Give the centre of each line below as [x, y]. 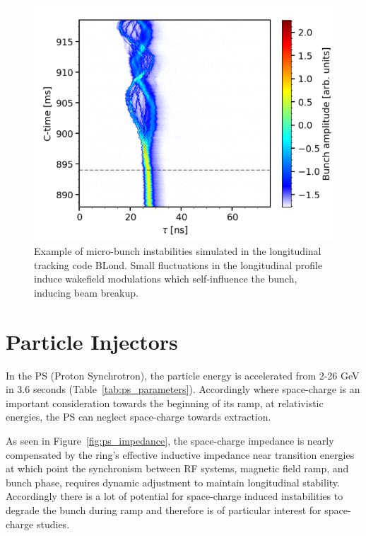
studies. [53, 524]
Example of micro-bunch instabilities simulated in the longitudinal [178, 251]
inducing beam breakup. [86, 292]
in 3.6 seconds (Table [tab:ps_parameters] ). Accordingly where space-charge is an [183, 389]
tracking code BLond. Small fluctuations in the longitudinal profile [178, 264]
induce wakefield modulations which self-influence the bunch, [166, 279]
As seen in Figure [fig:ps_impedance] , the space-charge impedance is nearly [170, 441]
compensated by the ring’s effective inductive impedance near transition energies [180, 454]
